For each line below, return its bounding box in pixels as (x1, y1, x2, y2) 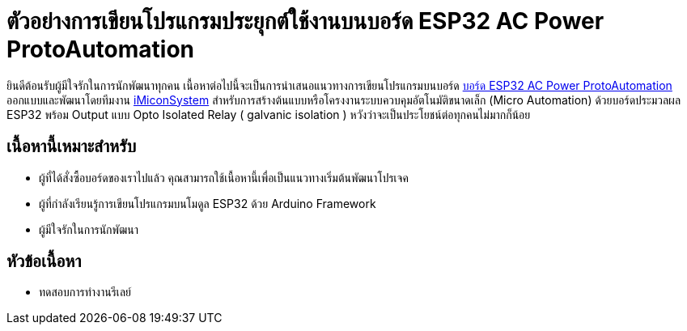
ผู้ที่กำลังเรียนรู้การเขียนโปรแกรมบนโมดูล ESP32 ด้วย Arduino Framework (39, 196, 376, 210)
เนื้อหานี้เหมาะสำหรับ (6, 136, 137, 157)
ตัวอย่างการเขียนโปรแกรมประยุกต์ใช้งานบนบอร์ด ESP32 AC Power (6, 7, 604, 35)
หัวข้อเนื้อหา (6, 251, 82, 272)
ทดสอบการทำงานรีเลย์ (39, 285, 131, 299)
